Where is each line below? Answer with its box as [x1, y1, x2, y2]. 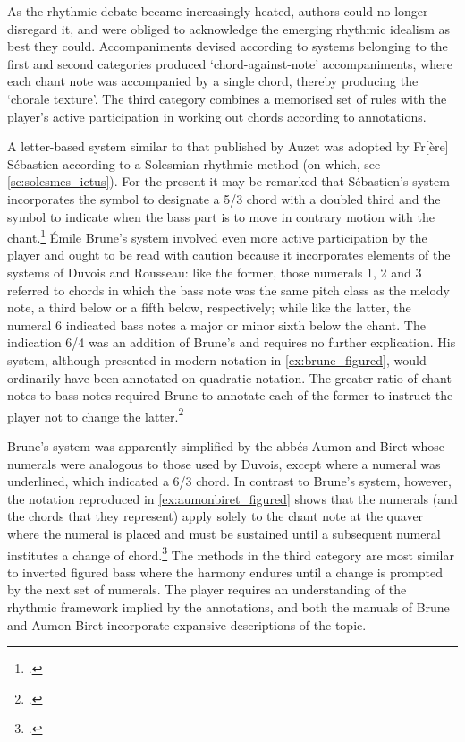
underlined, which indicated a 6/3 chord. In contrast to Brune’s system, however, [7, 472, 452, 490]
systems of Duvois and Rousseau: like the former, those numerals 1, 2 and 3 [7, 262, 422, 281]
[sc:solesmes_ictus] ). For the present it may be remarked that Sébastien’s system [7, 172, 450, 191]
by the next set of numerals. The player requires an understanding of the [7, 580, 407, 599]
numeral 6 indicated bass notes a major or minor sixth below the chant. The [7, 315, 426, 334]
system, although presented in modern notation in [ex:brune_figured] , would [7, 350, 427, 369]
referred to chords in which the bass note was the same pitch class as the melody [7, 280, 450, 299]
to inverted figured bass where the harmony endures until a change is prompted [7, 562, 444, 581]
